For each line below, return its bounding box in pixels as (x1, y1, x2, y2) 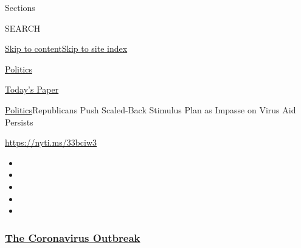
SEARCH (5, 21, 41, 34)
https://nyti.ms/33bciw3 (5, 136, 97, 149)
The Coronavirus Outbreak (5, 230, 140, 245)
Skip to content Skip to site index (5, 42, 128, 55)
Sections (5, 1, 35, 13)
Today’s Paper (5, 83, 59, 96)
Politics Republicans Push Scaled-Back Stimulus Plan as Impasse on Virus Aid (5, 103, 296, 116)
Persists (5, 115, 33, 128)
